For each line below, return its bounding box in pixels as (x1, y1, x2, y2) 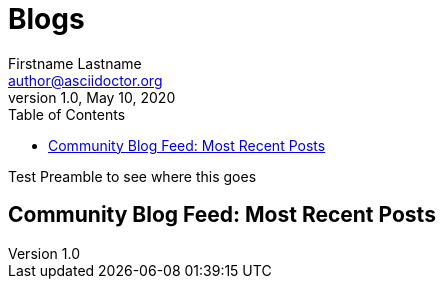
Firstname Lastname (8, 54, 142, 72)
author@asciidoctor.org (8, 71, 163, 89)
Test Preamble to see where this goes (8, 167, 257, 185)
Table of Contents (8, 105, 126, 123)
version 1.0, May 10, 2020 (8, 88, 176, 106)
